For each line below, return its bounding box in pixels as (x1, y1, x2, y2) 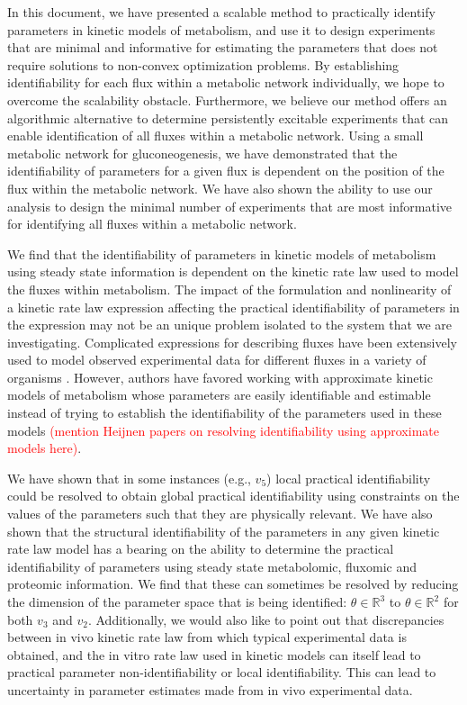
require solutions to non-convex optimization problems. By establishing (7, 55, 400, 74)
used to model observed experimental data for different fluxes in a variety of (7, 350, 427, 369)
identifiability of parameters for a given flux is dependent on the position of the (7, 161, 445, 180)
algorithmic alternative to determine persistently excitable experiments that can (7, 108, 449, 127)
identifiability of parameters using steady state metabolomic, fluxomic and (7, 556, 418, 575)
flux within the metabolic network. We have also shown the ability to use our (7, 178, 433, 197)
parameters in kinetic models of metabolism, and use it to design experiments (7, 20, 436, 39)
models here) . (7, 438, 82, 457)
